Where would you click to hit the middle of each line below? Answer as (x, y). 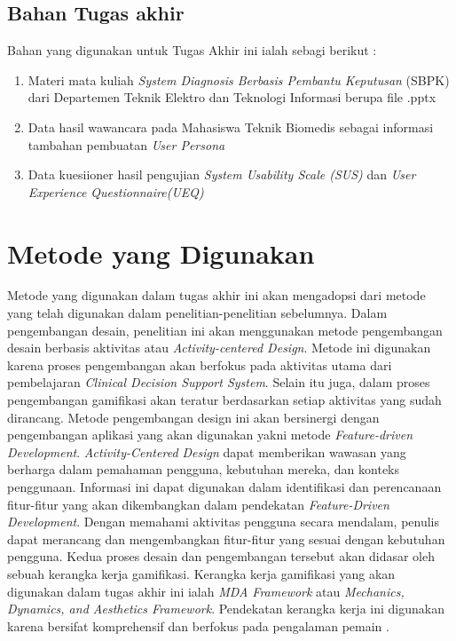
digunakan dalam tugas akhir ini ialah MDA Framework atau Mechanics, (206, 591)
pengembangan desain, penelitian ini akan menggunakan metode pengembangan (225, 330)
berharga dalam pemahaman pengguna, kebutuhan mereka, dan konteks (204, 469)
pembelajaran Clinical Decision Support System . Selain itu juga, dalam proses (219, 382)
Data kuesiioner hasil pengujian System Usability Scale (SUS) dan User (222, 174)
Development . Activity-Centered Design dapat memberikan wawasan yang (207, 451)
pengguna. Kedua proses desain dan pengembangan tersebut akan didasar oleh (221, 556)
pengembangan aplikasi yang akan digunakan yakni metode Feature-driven (210, 435)
